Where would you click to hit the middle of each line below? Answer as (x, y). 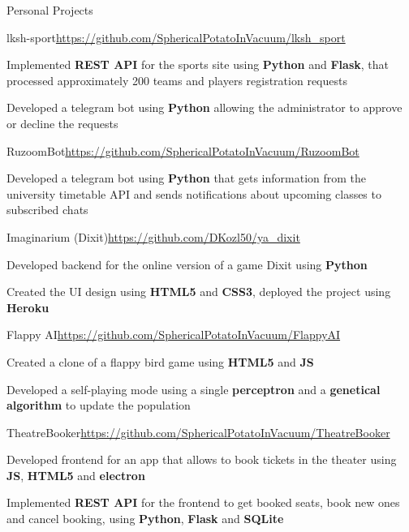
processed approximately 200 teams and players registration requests (177, 80)
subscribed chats (47, 210)
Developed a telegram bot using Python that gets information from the (187, 178)
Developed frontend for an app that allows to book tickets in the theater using (202, 459)
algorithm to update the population (99, 405)
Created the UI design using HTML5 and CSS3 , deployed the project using (199, 292)
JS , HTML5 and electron (76, 475)
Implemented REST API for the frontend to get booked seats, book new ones (203, 502)
